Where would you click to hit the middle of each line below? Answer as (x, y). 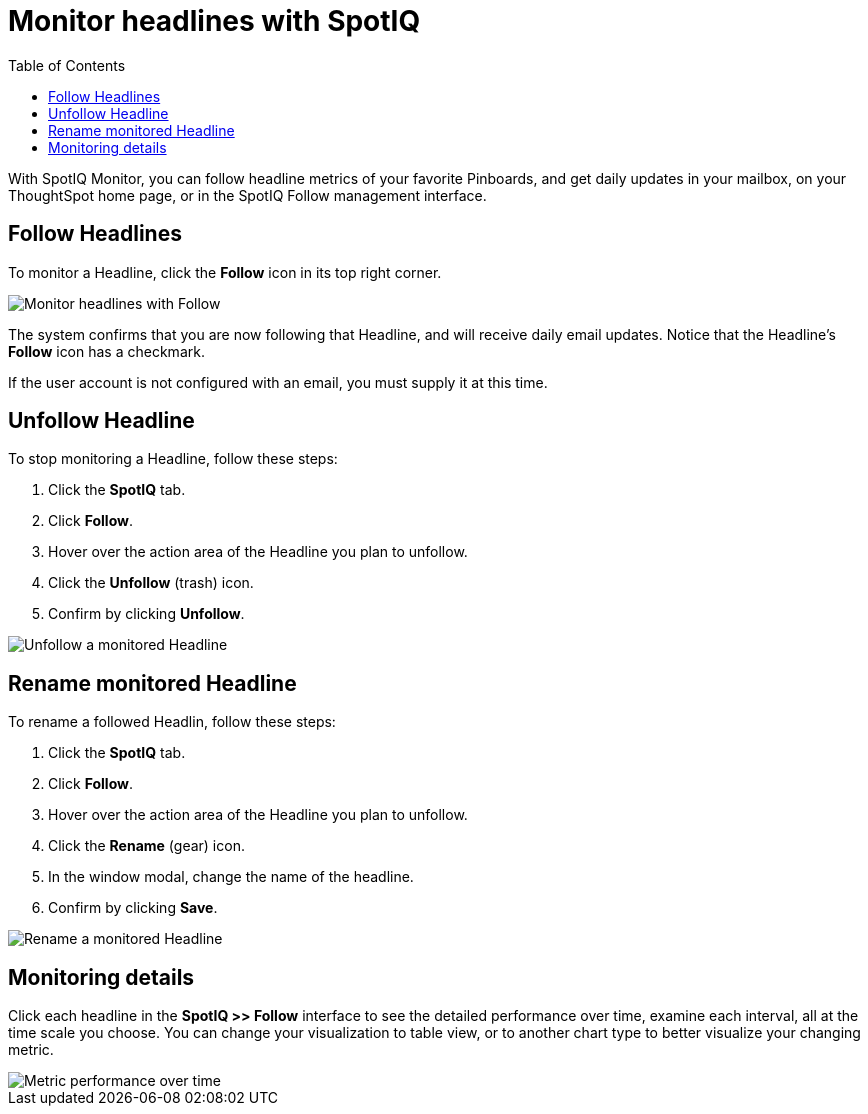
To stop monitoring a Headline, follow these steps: (173, 459)
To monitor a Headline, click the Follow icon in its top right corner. (225, 272)
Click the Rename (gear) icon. (146, 846)
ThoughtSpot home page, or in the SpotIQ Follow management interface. (247, 195)
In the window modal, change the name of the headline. (231, 877)
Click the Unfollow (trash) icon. (151, 583)
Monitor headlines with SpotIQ (214, 21)
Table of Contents (67, 65)
